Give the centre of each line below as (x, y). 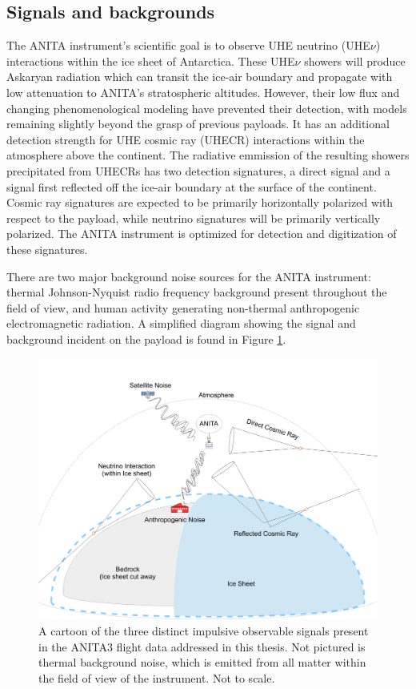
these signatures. (47, 249)
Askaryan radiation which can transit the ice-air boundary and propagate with (200, 77)
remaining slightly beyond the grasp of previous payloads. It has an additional (198, 124)
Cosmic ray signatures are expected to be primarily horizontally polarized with (200, 202)
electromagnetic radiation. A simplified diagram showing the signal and (181, 323)
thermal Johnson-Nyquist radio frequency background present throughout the (197, 292)
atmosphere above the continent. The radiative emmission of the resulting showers (208, 155)
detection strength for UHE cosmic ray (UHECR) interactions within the (186, 139)
